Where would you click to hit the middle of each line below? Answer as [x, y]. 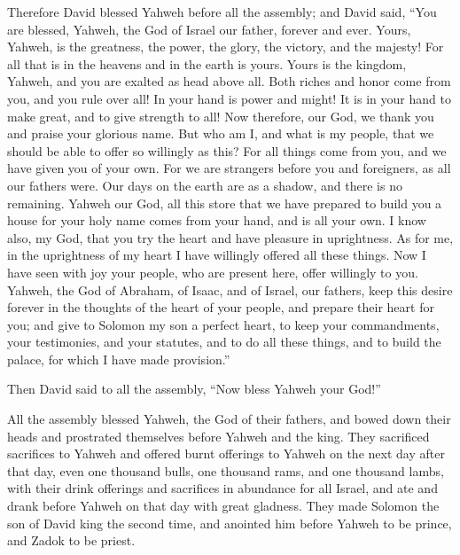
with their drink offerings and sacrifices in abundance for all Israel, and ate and [222, 488]
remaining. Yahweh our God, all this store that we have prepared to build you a [225, 203]
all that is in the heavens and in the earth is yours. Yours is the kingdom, [207, 63]
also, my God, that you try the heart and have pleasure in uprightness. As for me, [230, 237]
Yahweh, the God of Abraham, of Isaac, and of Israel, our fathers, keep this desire [230, 289]
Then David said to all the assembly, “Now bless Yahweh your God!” [194, 389]
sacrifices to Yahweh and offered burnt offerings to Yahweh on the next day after [226, 453]
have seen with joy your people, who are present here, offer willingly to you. [213, 272]
